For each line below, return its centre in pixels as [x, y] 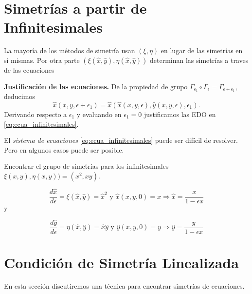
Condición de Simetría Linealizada [121, 263]
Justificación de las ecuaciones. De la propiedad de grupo [96, 86]
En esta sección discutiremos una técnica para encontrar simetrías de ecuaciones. [124, 286]
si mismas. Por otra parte [42, 60]
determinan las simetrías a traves [199, 60]
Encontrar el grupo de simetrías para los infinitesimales [86, 166]
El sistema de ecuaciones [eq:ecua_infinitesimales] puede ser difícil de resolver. [121, 140]
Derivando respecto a [36, 114]
